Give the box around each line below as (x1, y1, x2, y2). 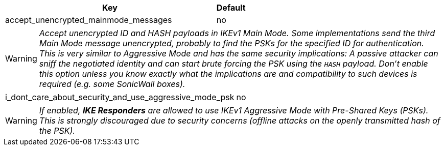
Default (216, 3, 246, 13)
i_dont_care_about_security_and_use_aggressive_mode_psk (5, 92, 235, 102)
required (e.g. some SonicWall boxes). (39, 79, 185, 89)
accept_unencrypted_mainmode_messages (5, 15, 172, 25)
